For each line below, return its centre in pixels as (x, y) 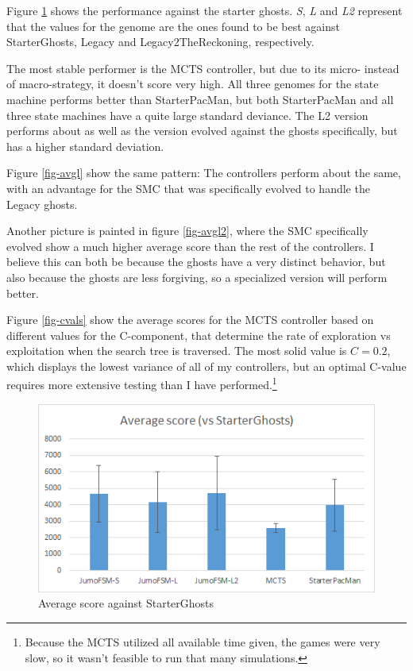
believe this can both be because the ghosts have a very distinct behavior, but (196, 262)
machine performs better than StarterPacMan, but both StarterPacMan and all (200, 99)
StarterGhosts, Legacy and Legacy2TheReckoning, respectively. (160, 42)
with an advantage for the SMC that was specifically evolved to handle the (188, 188)
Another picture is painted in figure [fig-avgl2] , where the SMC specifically (187, 231)
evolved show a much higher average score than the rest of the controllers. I (190, 246)
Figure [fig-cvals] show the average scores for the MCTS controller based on (190, 320)
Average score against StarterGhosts (126, 603)
